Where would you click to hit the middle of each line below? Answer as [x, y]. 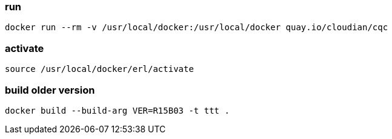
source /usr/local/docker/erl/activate [99, 69]
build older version [50, 90]
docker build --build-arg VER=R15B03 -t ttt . [117, 110]
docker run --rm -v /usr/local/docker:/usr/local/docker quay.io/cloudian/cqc [197, 27]
